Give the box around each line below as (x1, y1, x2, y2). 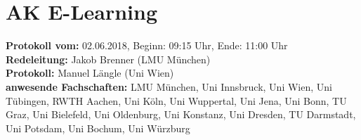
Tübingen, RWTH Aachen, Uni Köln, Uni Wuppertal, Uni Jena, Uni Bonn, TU (6, 93, 347, 108)
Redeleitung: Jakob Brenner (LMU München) (6, 51, 211, 66)
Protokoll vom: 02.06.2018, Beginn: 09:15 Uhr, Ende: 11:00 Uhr (6, 38, 288, 53)
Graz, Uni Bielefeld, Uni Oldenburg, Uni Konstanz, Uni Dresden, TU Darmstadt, (6, 107, 356, 122)
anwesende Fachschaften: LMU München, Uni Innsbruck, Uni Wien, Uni (6, 79, 332, 94)
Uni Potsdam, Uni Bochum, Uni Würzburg (6, 120, 190, 135)
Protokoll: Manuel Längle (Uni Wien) (6, 65, 174, 80)
